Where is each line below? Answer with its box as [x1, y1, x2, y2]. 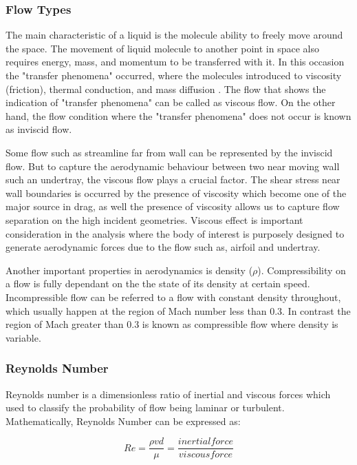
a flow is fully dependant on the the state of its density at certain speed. [6, 276, 310, 291]
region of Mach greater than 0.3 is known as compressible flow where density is [6, 317, 338, 331]
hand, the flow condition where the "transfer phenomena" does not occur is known [6, 108, 351, 123]
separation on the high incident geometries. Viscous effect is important [6, 212, 303, 227]
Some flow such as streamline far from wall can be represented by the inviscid [6, 145, 333, 159]
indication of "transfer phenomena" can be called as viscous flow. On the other [6, 95, 336, 110]
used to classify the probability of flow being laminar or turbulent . [6, 400, 285, 415]
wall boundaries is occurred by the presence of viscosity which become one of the [6, 185, 347, 200]
